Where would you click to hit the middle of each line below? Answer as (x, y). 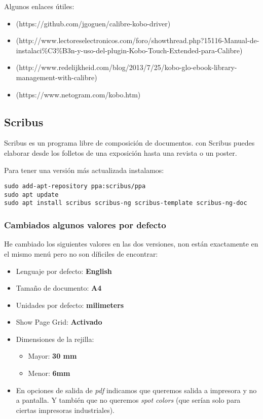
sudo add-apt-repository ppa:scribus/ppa (75, 186)
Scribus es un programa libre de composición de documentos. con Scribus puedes (129, 143)
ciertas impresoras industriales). (65, 410)
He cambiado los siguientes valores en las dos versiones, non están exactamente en (131, 244)
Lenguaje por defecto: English (64, 271)
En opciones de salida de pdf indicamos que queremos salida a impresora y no (136, 390)
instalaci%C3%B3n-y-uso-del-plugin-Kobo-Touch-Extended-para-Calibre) (129, 50)
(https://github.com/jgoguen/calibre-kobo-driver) (93, 23)
